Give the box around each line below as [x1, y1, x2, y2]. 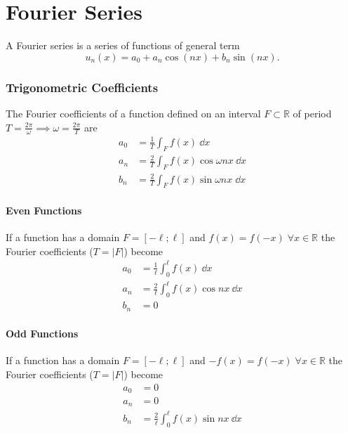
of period [293, 105, 332, 120]
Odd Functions [6, 326, 79, 341]
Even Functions [6, 202, 82, 217]
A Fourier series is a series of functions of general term [6, 38, 240, 53]
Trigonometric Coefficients [6, 78, 159, 96]
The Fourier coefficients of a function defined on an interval [6, 105, 261, 120]
